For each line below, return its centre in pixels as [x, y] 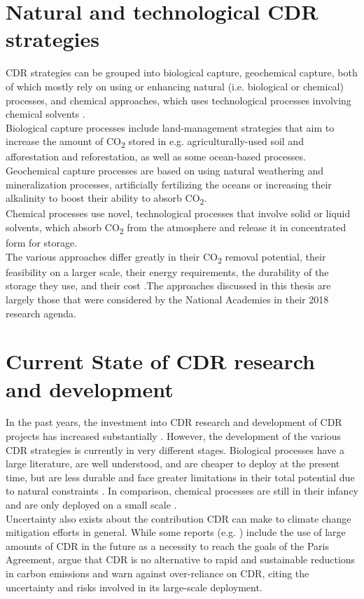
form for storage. [42, 243]
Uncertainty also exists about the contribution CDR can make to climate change [178, 518]
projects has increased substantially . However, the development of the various [173, 436]
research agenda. [41, 313]
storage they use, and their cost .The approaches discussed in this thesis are [168, 285]
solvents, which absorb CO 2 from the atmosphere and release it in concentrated [176, 228]
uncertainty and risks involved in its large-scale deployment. [134, 587]
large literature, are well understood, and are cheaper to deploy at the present [173, 463]
